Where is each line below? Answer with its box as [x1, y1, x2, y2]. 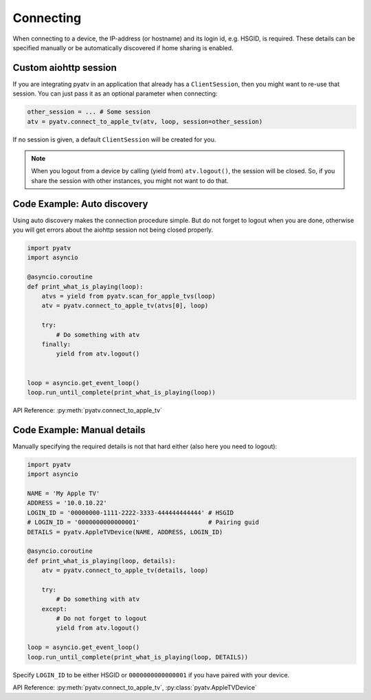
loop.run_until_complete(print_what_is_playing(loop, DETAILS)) [27, 653, 249, 661]
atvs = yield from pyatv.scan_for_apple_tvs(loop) [41, 292, 216, 300]
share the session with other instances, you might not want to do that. [31, 176, 229, 185]
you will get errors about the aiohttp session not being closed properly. [12, 226, 214, 234]
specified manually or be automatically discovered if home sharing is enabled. [12, 43, 234, 52]
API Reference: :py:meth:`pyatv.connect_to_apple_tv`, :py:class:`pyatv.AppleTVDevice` [12, 683, 258, 691]
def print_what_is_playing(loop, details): [27, 557, 177, 565]
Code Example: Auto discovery [12, 198, 148, 210]
